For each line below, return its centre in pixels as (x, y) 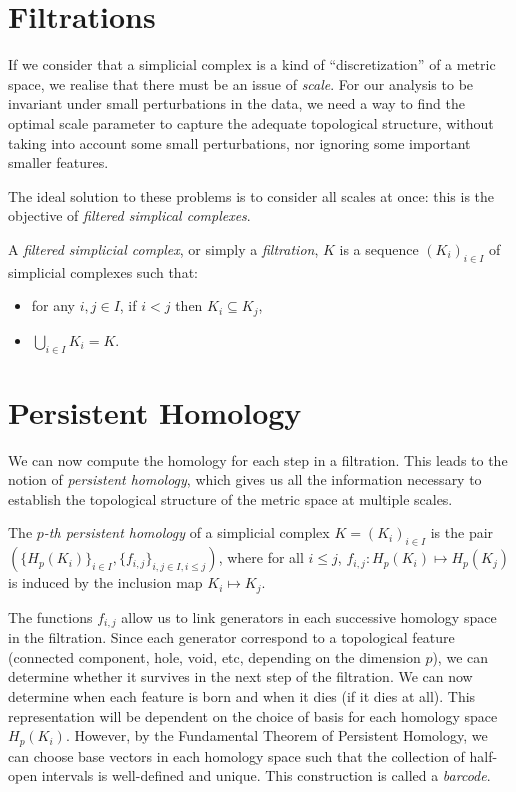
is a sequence (379, 248)
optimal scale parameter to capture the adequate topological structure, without (251, 122)
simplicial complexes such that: (103, 271)
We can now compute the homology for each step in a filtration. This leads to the (258, 459)
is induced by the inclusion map (105, 582)
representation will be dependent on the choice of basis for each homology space (253, 715)
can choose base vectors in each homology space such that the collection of (236, 755)
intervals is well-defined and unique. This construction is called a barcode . (266, 775)
